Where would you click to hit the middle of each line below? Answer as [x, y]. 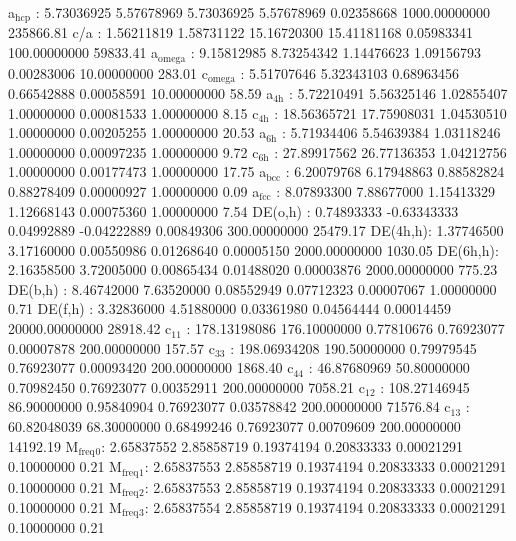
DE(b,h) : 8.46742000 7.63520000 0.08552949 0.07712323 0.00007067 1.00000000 [252, 288]
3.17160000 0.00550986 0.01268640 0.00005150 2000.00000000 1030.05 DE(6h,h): [253, 249]
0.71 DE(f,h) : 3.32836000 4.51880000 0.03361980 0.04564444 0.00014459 [229, 308]
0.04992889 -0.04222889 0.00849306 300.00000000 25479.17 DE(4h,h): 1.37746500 [256, 230]
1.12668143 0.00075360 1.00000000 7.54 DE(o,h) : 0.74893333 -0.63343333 [233, 210]
